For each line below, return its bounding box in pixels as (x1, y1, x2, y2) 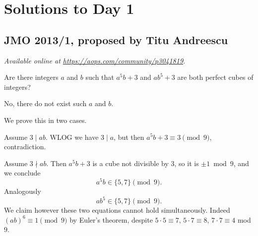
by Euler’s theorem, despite (69, 214, 153, 225)
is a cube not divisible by (92, 158, 169, 168)
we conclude (4, 168, 41, 178)
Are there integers (4, 72, 59, 82)
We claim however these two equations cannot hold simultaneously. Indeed (4, 205, 230, 215)
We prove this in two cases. (4, 115, 87, 125)
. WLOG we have (45, 131, 99, 142)
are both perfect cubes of (177, 72, 254, 82)
